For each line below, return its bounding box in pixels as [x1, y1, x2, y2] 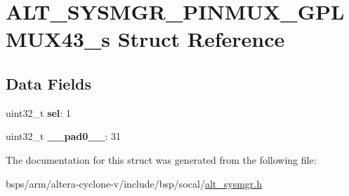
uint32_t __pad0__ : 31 [6, 129, 121, 143]
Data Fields [6, 72, 92, 94]
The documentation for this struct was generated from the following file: [6, 152, 317, 167]
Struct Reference [117, 24, 285, 53]
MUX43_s [6, 24, 110, 53]
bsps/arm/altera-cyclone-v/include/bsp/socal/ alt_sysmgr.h [6, 176, 262, 190]
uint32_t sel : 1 [6, 105, 71, 120]
